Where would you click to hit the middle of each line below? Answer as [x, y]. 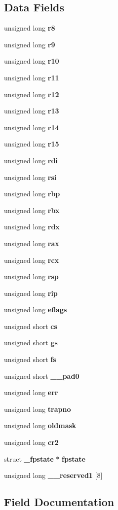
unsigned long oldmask [40, 425]
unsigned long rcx [32, 260]
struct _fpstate [29, 458]
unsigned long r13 [32, 111]
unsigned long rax [32, 243]
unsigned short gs [31, 343]
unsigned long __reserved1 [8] [53, 475]
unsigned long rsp [31, 276]
